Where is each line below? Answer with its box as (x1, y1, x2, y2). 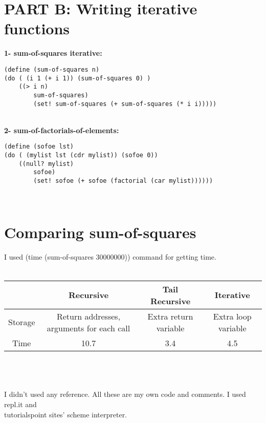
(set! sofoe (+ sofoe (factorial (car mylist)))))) (33, 177, 213, 184)
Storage (8, 316, 35, 328)
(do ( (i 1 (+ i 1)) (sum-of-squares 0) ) (4, 74, 151, 82)
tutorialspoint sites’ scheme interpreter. (4, 409, 127, 419)
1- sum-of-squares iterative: (4, 48, 102, 58)
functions (4, 18, 70, 39)
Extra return (147, 310, 193, 322)
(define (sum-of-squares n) (4, 66, 100, 73)
